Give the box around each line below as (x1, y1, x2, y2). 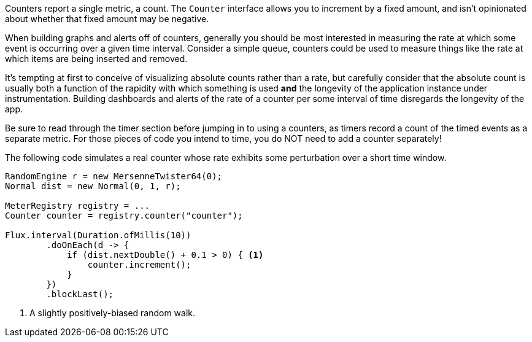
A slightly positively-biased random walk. (29, 308, 196, 318)
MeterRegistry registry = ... (5, 201, 150, 211)
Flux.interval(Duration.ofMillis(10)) (5, 230, 191, 240)
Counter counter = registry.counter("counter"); (5, 211, 243, 220)
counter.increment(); (87, 260, 191, 270)
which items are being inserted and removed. (5, 53, 188, 64)
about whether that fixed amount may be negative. (5, 14, 209, 24)
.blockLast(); (46, 289, 114, 299)
